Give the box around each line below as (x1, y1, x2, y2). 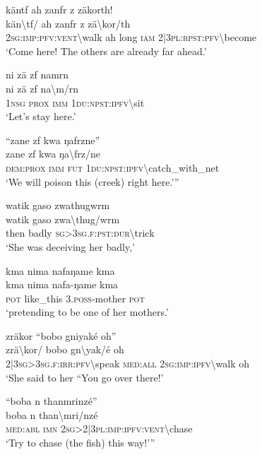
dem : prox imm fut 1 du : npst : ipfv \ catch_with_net (6, 160, 220, 175)
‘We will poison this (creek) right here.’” (6, 174, 179, 189)
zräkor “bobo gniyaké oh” (6, 328, 117, 343)
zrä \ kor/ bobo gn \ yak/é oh (6, 342, 124, 357)
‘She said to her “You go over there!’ (6, 370, 164, 384)
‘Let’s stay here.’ (6, 109, 76, 124)
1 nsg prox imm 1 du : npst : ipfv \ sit (6, 95, 145, 110)
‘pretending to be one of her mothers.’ (6, 305, 169, 319)
